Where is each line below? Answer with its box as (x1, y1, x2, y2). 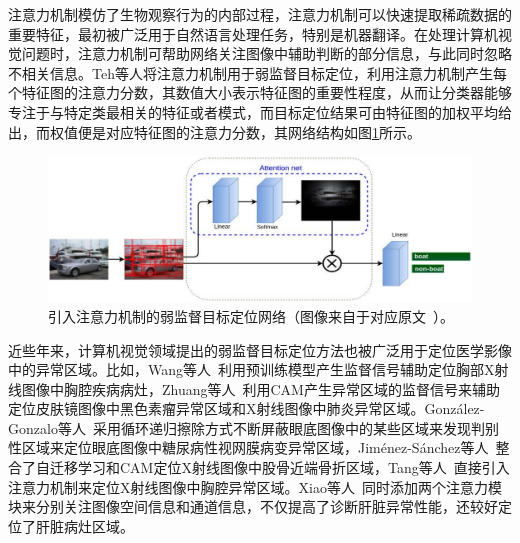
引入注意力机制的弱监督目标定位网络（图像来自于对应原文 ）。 (48, 305, 454, 326)
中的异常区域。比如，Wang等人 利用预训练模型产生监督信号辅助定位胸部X (8, 359, 495, 380)
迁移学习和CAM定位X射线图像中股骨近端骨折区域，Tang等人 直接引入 (49, 457, 510, 478)
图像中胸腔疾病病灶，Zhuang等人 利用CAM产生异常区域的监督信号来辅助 (21, 378, 500, 399)
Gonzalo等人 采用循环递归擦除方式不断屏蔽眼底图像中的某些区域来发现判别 (8, 417, 499, 438)
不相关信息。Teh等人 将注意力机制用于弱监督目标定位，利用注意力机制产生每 (8, 62, 507, 83)
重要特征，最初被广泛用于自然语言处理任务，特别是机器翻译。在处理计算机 (8, 23, 498, 44)
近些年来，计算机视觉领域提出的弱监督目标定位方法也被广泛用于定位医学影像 (8, 339, 512, 360)
